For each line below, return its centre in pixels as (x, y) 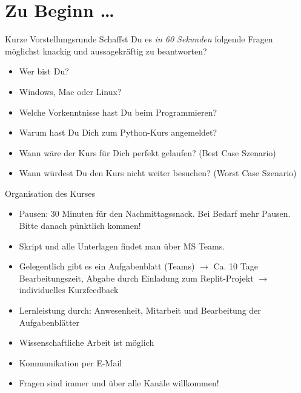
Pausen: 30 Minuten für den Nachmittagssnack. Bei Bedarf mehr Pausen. (155, 213)
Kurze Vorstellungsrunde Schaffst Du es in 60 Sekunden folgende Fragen (139, 39)
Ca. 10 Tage (236, 266)
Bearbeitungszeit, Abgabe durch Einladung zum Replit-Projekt (136, 278)
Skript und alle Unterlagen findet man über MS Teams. (122, 246)
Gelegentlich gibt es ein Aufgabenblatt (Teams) (107, 266)
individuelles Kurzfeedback (69, 290)
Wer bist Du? (44, 71)
